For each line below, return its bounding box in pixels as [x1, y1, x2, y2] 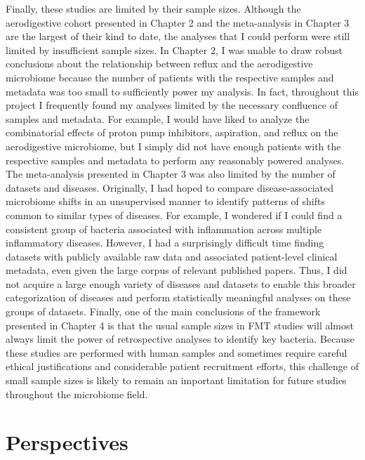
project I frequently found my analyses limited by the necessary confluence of [6, 98, 338, 112]
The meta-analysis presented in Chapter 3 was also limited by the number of [6, 166, 336, 181]
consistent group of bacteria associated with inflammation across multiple [6, 221, 322, 236]
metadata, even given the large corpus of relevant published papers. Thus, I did [6, 263, 347, 277]
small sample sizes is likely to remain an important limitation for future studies [6, 373, 347, 388]
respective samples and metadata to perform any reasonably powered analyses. [6, 152, 345, 167]
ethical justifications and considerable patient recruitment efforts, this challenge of [6, 359, 359, 374]
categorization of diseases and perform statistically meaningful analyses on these [6, 290, 351, 305]
